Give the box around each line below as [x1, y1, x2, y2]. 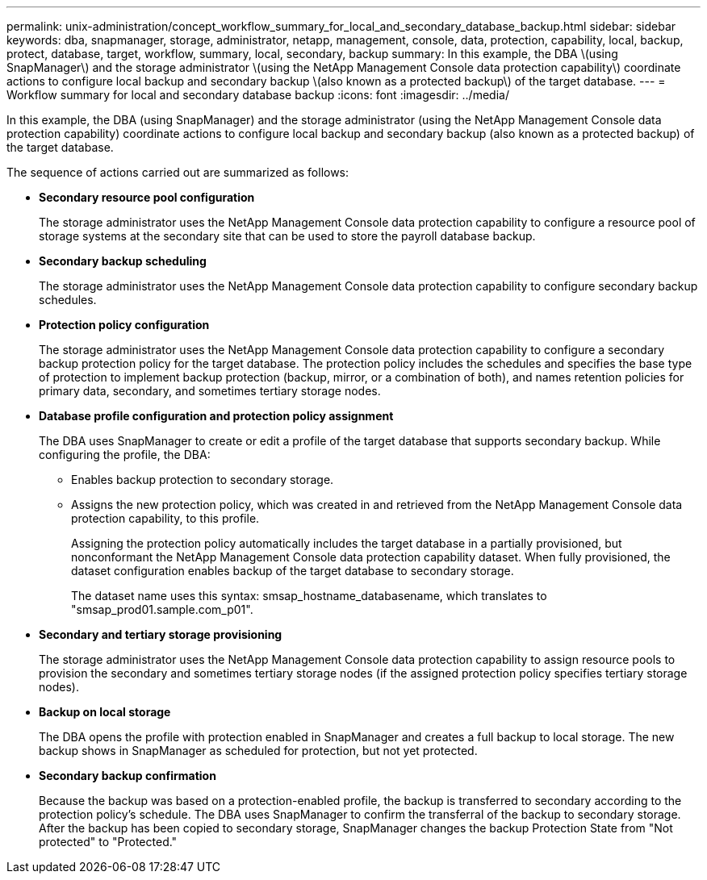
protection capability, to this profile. [71, 511, 260, 525]
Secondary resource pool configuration [39, 190, 255, 204]
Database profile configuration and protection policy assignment [39, 409, 394, 423]
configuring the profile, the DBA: [39, 448, 211, 461]
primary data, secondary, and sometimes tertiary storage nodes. [39, 384, 381, 398]
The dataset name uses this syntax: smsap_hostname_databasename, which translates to [71, 589, 547, 603]
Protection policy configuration [39, 318, 210, 332]
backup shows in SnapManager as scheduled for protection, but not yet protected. [39, 744, 478, 757]
